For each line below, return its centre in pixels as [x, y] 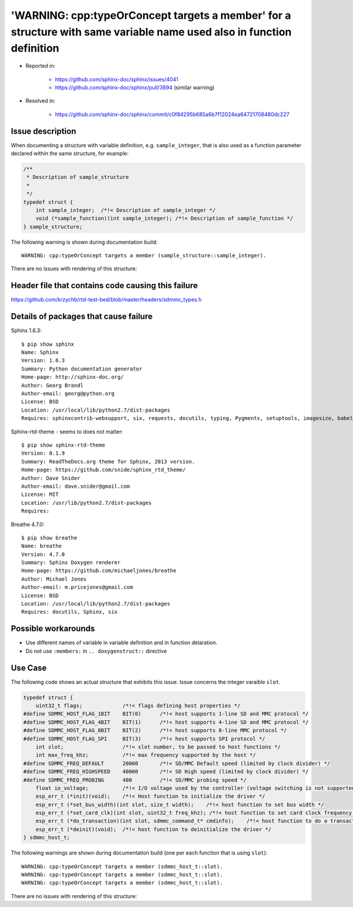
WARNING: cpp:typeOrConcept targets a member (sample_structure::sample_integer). [144, 256]
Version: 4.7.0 [43, 554]
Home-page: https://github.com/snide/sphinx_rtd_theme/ [104, 470]
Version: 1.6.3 [43, 360]
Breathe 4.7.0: [28, 524]
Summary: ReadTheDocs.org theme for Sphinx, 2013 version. [108, 461]
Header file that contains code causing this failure [104, 286]
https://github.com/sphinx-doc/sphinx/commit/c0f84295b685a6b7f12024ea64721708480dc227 [172, 114]
